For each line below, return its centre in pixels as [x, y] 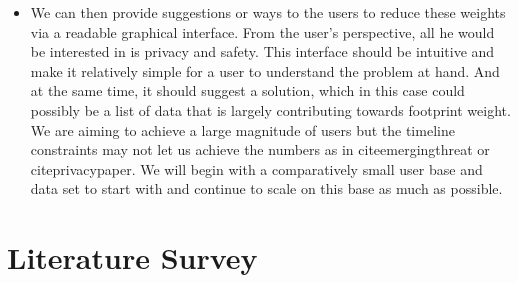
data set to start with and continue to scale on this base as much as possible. [266, 188]
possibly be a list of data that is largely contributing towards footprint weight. [270, 109]
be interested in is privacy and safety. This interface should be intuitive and [262, 51]
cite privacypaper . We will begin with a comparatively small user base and [256, 168]
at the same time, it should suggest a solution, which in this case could [247, 90]
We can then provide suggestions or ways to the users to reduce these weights [268, 12]
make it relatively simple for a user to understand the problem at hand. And [265, 70]
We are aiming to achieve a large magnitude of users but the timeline [242, 129]
